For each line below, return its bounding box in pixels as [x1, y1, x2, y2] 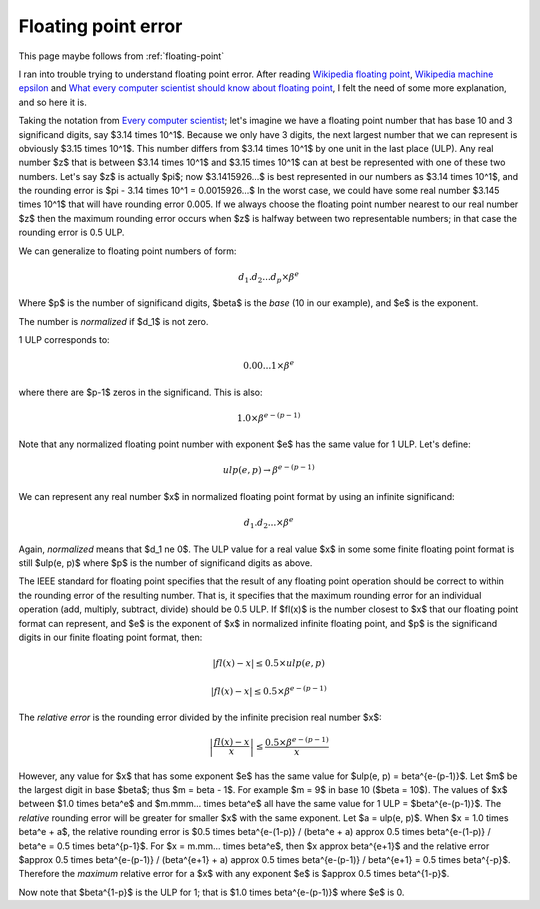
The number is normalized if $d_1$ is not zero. [18, 315, 209, 327]
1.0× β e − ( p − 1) [236, 411, 301, 424]
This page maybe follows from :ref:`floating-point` [18, 50, 225, 62]
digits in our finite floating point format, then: [18, 631, 203, 643]
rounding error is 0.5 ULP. [18, 226, 125, 239]
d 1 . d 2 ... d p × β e [238, 270, 300, 285]
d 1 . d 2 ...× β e [243, 515, 294, 530]
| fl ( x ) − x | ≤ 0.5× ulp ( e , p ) [212, 658, 325, 669]
